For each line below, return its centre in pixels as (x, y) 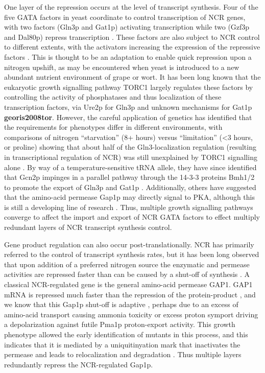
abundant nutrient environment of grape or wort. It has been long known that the (132, 77)
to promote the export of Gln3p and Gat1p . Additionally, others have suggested (130, 187)
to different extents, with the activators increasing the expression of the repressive (132, 47)
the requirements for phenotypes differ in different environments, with (113, 127)
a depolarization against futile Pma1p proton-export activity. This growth (120, 324)
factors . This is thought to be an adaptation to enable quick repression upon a (128, 56)
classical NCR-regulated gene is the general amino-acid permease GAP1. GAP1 (128, 284)
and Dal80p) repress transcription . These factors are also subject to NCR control (132, 37)
